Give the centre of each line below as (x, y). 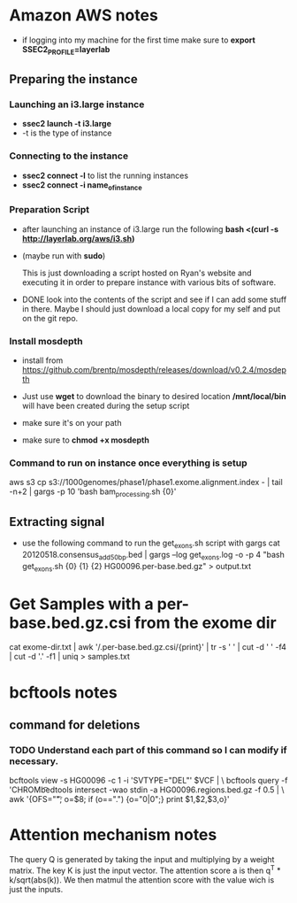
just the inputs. (36, 889)
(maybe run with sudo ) (64, 255)
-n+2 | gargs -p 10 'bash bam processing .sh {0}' (93, 493)
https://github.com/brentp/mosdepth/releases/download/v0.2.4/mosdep (154, 370)
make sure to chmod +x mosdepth (86, 440)
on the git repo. (50, 318)
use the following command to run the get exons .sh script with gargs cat (151, 544)
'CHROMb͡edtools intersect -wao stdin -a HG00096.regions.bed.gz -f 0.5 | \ (147, 790)
